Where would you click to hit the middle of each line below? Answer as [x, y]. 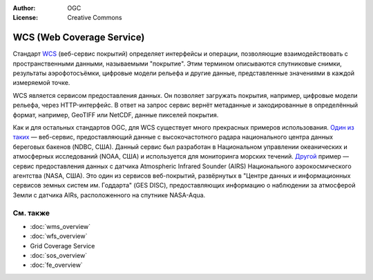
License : [25, 18]
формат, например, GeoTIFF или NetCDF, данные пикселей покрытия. [116, 114]
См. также [31, 212]
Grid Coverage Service [63, 246]
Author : [24, 8]
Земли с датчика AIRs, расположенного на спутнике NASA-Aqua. [109, 195]
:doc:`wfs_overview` [59, 236]
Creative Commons [95, 18]
